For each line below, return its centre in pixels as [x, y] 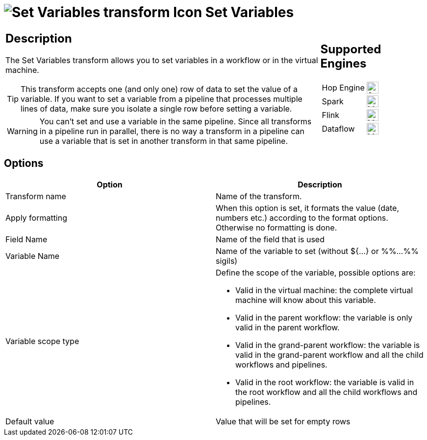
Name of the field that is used [270, 239]
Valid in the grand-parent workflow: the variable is [328, 345]
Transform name [36, 196]
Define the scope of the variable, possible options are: [316, 272]
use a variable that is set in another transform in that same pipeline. [164, 141]
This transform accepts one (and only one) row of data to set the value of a [159, 89]
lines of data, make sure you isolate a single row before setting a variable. [156, 108]
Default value [30, 421]
